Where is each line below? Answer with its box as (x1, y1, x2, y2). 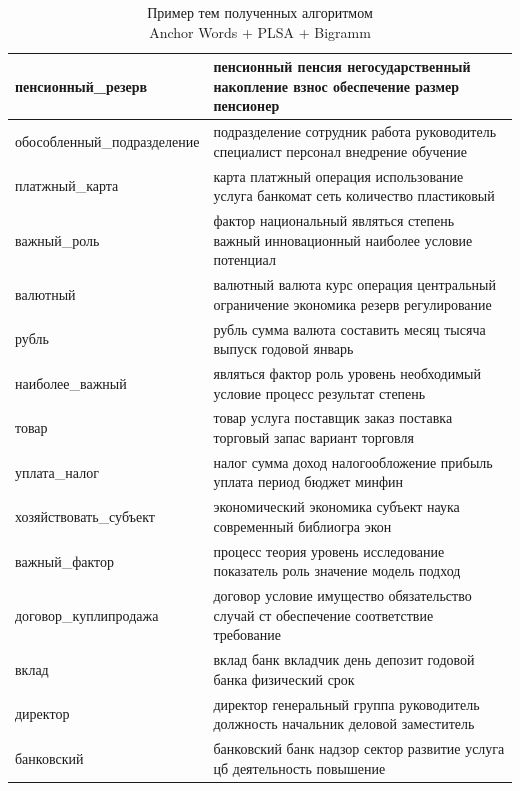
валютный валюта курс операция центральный (213, 274, 496, 295)
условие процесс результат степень (213, 382, 426, 403)
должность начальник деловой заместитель (213, 713, 475, 734)
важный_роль (15, 229, 100, 250)
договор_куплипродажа (15, 604, 159, 625)
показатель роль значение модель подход (213, 560, 461, 581)
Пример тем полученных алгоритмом (147, 2, 373, 22)
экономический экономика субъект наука (213, 496, 460, 517)
